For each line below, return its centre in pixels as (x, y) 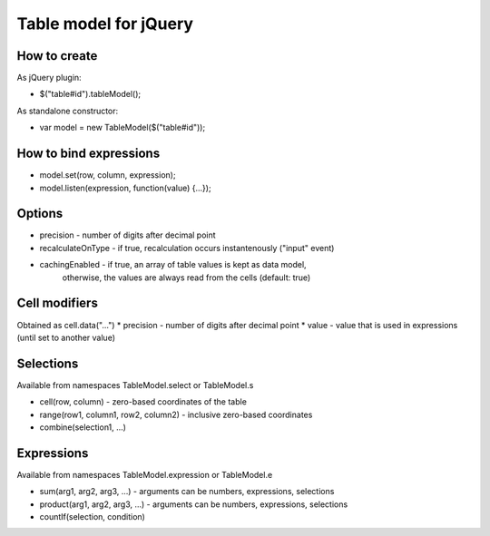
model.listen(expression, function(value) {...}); (126, 188)
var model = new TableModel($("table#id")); (122, 128)
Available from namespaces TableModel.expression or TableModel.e (145, 474)
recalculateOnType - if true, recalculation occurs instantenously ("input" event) (187, 248)
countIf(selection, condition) (92, 517)
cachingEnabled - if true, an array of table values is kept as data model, (173, 265)
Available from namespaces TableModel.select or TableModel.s (135, 385)
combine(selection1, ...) (83, 427)
